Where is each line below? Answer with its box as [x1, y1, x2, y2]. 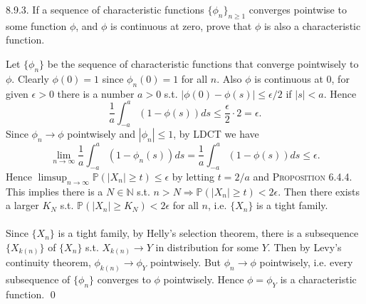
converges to [97, 272, 151, 287]
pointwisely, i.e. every [259, 255, 353, 270]
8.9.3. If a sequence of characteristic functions [6, 2, 204, 16]
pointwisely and [67, 126, 136, 141]
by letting [172, 168, 214, 183]
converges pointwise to [249, 2, 347, 16]
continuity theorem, [6, 255, 91, 270]
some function [6, 18, 67, 33]
